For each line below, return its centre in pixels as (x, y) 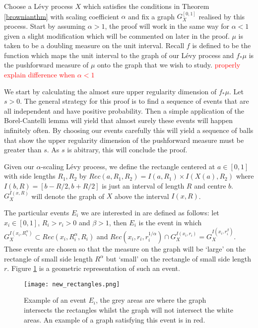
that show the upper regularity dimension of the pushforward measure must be (124, 140)
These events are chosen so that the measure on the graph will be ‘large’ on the (125, 248)
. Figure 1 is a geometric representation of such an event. (94, 268)
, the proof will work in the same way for (167, 26)
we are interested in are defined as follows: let (150, 212)
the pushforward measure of (46, 65)
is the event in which (170, 222)
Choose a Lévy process (38, 6)
